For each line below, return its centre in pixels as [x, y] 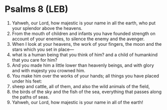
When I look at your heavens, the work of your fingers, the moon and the [87, 44]
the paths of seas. [30, 97]
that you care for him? [34, 60]
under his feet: [27, 81]
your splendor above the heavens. [47, 28]
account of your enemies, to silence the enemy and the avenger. [78, 39]
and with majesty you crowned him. [48, 70]
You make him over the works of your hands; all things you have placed [85, 76]
